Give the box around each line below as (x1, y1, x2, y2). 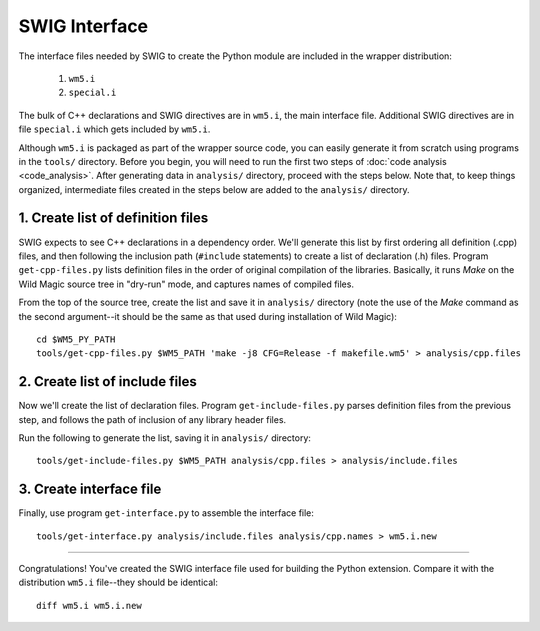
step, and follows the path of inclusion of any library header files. (18, 413, 287, 425)
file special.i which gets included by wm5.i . (18, 123, 211, 135)
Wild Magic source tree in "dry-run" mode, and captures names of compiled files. (18, 278, 355, 290)
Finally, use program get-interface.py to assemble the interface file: (18, 507, 315, 519)
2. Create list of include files (18, 373, 197, 390)
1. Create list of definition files (18, 210, 209, 227)
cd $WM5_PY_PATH (36, 333, 116, 345)
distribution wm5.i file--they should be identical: (18, 576, 219, 589)
